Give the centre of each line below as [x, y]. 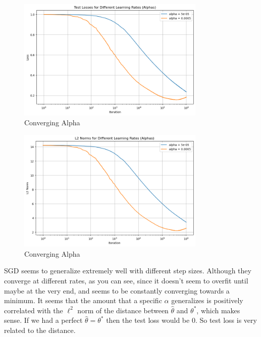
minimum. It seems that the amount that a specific [83, 300]
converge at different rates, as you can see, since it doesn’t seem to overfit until [126, 281]
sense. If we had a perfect [43, 320]
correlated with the [34, 310]
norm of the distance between [123, 310]
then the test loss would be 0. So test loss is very [181, 320]
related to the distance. [40, 330]
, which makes [218, 310]
